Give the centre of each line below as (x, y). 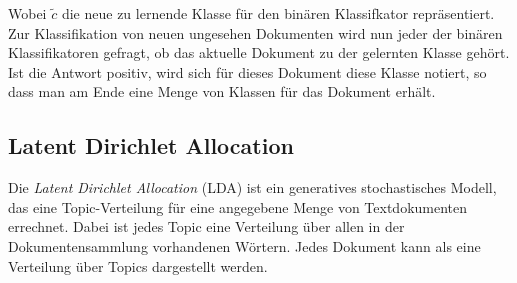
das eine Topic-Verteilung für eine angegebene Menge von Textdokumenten (238, 206)
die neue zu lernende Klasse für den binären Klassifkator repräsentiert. (278, 13)
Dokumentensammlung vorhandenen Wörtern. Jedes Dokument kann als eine (244, 245)
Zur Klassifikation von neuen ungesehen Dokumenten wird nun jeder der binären (255, 32)
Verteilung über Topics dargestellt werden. (138, 265)
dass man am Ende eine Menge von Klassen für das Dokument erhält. (222, 91)
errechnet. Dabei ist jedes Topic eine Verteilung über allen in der (206, 226)
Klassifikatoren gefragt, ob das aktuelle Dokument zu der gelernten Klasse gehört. (259, 52)
